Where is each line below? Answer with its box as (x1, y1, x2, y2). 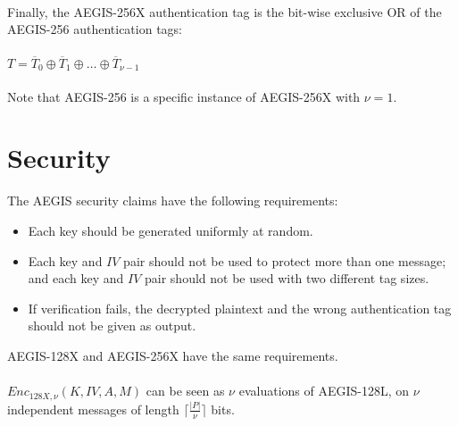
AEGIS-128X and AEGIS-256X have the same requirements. (7, 346, 338, 364)
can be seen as (146, 381, 225, 400)
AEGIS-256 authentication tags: (7, 20, 182, 38)
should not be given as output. (28, 316, 196, 335)
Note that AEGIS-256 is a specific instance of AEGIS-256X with (7, 87, 361, 105)
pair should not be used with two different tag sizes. (145, 269, 429, 288)
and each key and (28, 269, 124, 288)
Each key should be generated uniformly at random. (28, 221, 313, 239)
